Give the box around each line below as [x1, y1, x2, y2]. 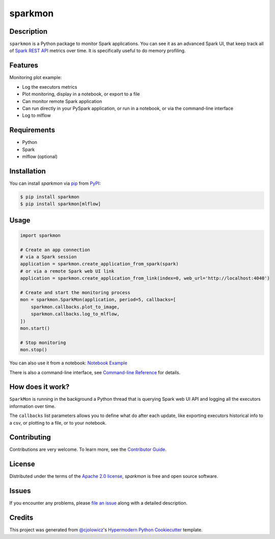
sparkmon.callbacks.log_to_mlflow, [31, 311, 120, 317]
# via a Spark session [20, 254, 77, 260]
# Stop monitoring [20, 339, 66, 346]
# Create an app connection [20, 247, 90, 253]
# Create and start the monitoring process [20, 290, 131, 296]
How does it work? [9, 383, 70, 391]
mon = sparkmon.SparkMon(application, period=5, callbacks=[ [20, 297, 176, 303]
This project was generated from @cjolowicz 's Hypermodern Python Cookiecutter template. [9, 527, 203, 533]
